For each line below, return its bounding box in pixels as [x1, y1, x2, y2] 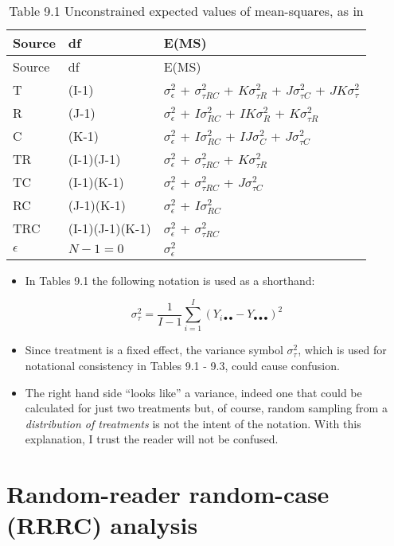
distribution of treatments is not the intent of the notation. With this [25, 415, 361, 431]
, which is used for [298, 341, 387, 358]
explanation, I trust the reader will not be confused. [25, 431, 279, 447]
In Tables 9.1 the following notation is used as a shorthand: [25, 271, 315, 288]
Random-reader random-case [6, 478, 330, 510]
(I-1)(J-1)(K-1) [68, 219, 151, 237]
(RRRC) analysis [6, 509, 198, 541]
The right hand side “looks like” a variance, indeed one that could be [25, 384, 362, 400]
